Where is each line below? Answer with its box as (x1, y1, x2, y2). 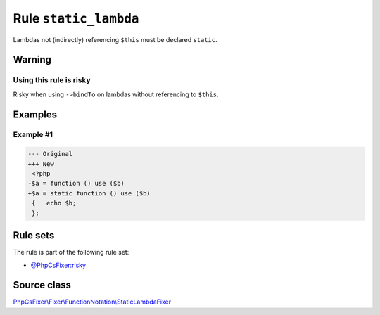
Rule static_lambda (13, 11, 139, 26)
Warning (13, 53, 52, 66)
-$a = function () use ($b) (27, 179, 125, 188)
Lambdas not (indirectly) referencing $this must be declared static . (13, 35, 217, 44)
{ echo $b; (32, 199, 77, 207)
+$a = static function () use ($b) (27, 189, 151, 197)
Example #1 (13, 130, 53, 140)
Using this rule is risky (13, 75, 91, 85)
